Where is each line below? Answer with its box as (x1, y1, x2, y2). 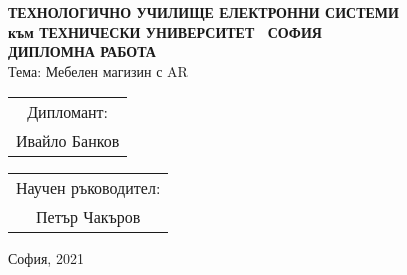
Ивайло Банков (16, 129, 120, 153)
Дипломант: (27, 100, 109, 124)
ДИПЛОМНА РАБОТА (8, 41, 156, 62)
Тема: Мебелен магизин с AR (8, 60, 188, 81)
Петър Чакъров (35, 205, 141, 229)
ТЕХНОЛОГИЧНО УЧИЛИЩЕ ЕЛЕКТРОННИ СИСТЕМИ (8, 2, 399, 22)
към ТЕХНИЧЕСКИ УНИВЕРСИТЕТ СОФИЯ (8, 21, 322, 42)
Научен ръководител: (16, 176, 161, 200)
